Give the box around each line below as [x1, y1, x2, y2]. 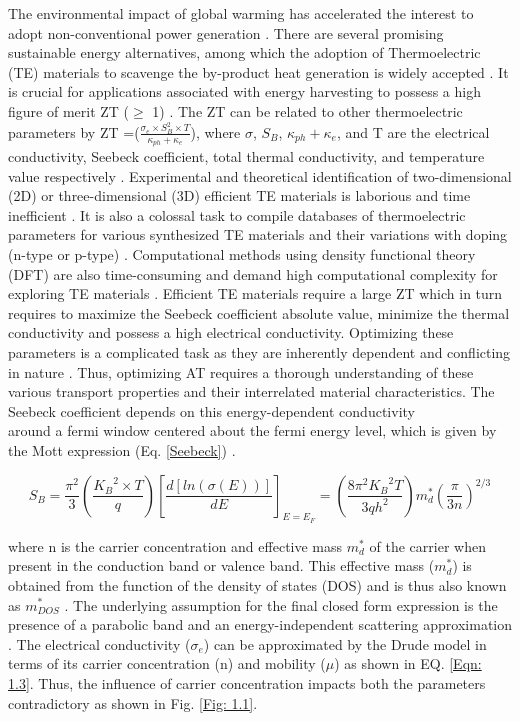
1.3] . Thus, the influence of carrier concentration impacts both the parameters [8, 672, 486, 693]
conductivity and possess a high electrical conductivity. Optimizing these [8, 322, 454, 343]
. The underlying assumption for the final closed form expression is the [64, 594, 498, 615]
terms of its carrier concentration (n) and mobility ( [8, 653, 326, 674]
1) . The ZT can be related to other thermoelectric [152, 100, 463, 121]
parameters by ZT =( [8, 121, 140, 142]
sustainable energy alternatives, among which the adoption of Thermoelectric [8, 42, 481, 63]
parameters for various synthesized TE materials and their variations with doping [8, 224, 508, 245]
